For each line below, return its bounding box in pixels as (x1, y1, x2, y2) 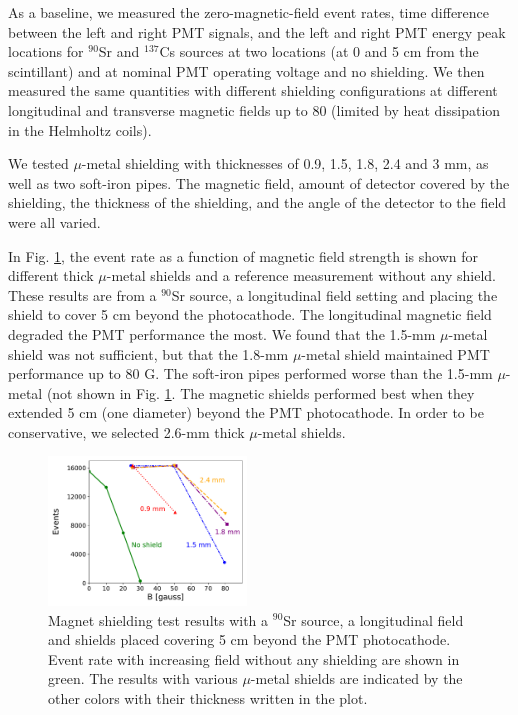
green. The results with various (48, 668, 238, 689)
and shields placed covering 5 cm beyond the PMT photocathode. (48, 629, 451, 650)
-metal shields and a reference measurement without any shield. (106, 265, 497, 286)
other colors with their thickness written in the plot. (48, 687, 368, 708)
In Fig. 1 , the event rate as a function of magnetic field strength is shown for (8, 245, 478, 266)
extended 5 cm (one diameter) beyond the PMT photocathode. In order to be (8, 402, 484, 423)
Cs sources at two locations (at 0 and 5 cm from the (159, 41, 479, 62)
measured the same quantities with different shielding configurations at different (8, 80, 498, 101)
